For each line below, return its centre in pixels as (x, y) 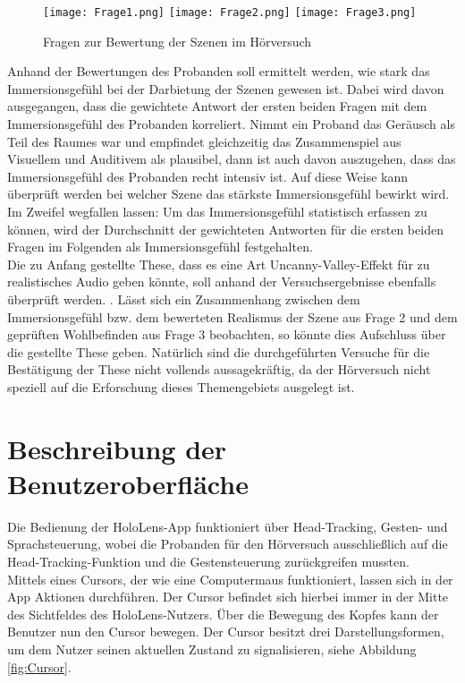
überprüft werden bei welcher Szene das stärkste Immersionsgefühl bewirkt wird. (228, 194)
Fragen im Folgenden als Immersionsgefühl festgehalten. (160, 247)
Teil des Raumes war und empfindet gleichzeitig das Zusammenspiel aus (204, 141)
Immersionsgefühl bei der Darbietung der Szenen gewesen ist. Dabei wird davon (226, 88)
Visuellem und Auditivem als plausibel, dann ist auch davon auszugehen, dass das (232, 159)
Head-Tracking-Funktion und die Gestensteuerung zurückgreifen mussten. (208, 562)
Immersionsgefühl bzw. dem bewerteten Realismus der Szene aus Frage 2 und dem (232, 316)
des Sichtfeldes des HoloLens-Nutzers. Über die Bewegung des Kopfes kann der (223, 614)
